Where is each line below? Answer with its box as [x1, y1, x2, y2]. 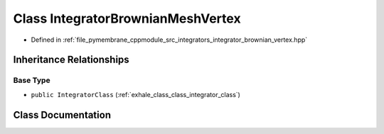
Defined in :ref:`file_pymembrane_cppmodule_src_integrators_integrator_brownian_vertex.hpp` [31, 35, 308, 44]
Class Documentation [13, 108, 112, 121]
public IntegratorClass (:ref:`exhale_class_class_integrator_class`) [31, 90, 241, 99]
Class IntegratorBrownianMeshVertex [13, 11, 241, 26]
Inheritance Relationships [13, 54, 129, 66]
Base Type [13, 75, 50, 85]
